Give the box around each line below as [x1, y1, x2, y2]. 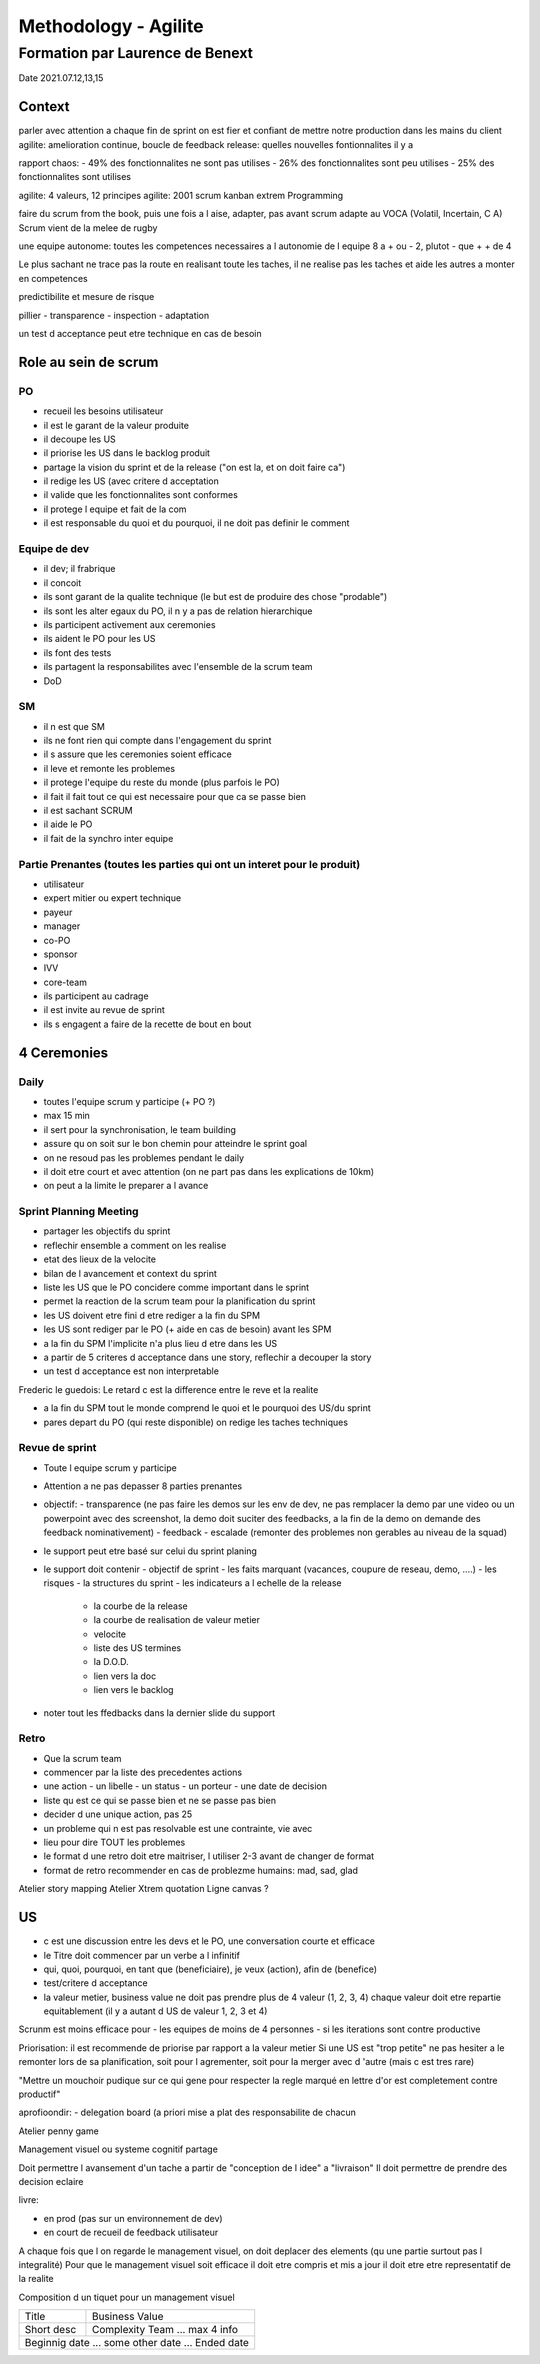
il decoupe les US [43, 433, 117, 445]
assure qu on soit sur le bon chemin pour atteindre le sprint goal [43, 1138, 308, 1150]
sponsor [43, 948, 78, 960]
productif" [18, 2088, 61, 2100]
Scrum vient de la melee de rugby [18, 221, 158, 234]
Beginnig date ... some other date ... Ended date [24, 2336, 250, 2350]
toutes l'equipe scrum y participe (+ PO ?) [43, 1096, 216, 1107]
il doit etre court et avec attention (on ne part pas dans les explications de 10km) [43, 1165, 375, 1177]
